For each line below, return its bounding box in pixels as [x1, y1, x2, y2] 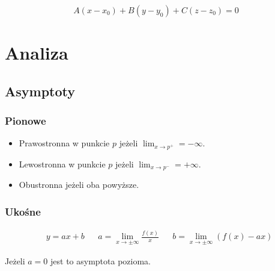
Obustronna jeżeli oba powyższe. [19, 178, 139, 191]
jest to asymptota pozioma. [50, 254, 151, 267]
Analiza [5, 40, 68, 65]
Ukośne [5, 204, 41, 219]
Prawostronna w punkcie [19, 137, 110, 149]
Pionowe [5, 113, 46, 128]
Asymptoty [5, 81, 75, 100]
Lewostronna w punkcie [19, 157, 106, 170]
